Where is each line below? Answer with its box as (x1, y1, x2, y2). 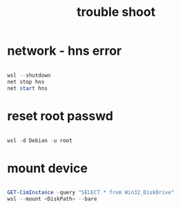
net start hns (7, 84, 48, 92)
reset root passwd (7, 108, 114, 124)
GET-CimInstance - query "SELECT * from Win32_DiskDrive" (7, 189, 175, 196)
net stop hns (7, 78, 45, 85)
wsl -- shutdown (7, 72, 51, 79)
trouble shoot (77, 4, 155, 20)
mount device (7, 160, 88, 176)
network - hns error (7, 43, 122, 59)
